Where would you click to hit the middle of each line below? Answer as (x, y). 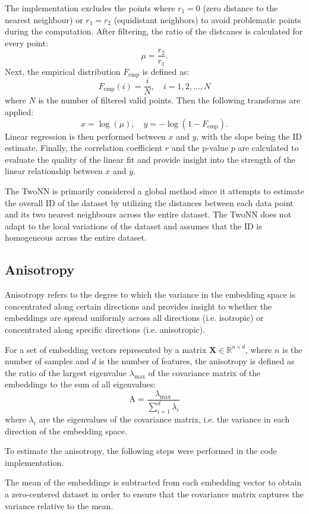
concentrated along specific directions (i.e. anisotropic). (105, 329)
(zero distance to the (240, 8)
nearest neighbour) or (44, 19)
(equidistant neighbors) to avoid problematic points (207, 19)
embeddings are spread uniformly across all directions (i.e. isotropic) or (134, 318)
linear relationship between (54, 171)
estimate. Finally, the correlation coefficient (84, 148)
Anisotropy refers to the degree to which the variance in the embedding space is (150, 294)
